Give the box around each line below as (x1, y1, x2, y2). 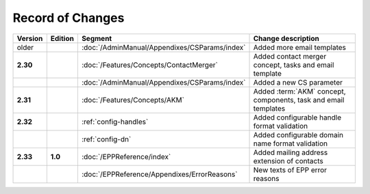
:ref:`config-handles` (81, 117, 149, 126)
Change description (253, 33, 320, 43)
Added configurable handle (253, 113, 342, 122)
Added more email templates (253, 42, 346, 52)
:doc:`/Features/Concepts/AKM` (81, 95, 185, 105)
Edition (50, 33, 75, 43)
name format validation (253, 139, 328, 148)
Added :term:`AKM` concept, (253, 86, 346, 96)
